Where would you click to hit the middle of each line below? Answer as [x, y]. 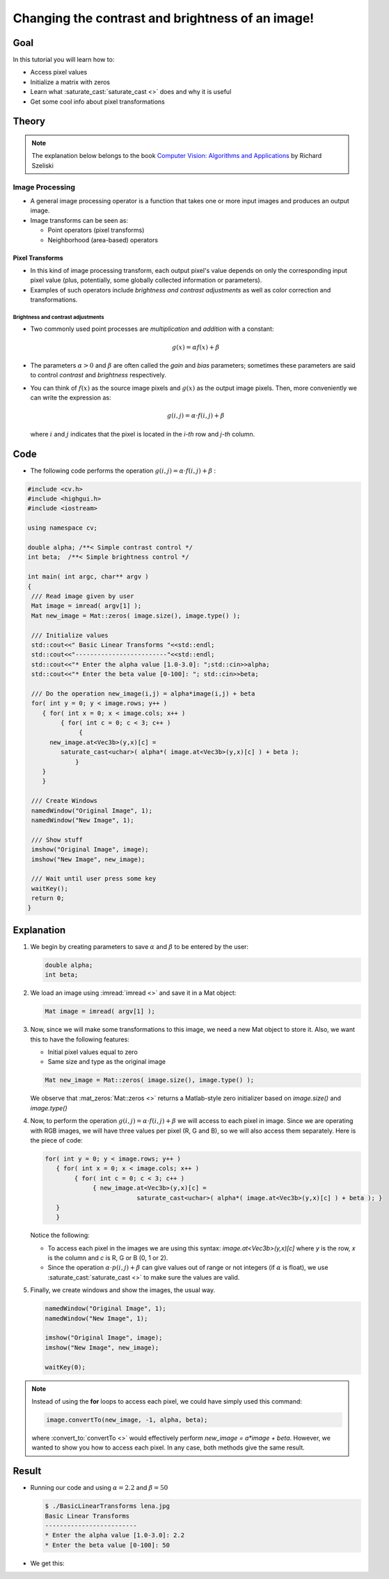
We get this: [48, 1563]
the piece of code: [56, 1140]
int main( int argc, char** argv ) [88, 577]
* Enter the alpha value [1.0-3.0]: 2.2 [114, 1535]
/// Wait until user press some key [94, 879]
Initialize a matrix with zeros [70, 82]
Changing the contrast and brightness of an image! [164, 18]
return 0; [48, 898]
